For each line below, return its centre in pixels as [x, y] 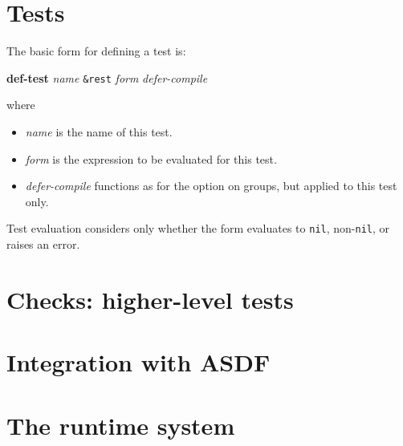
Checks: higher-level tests [150, 299]
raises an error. [43, 244]
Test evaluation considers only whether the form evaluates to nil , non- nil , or [198, 228]
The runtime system [121, 425]
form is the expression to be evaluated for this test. [151, 158]
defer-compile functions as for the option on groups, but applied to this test [211, 186]
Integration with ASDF [138, 362]
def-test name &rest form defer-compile [107, 77]
